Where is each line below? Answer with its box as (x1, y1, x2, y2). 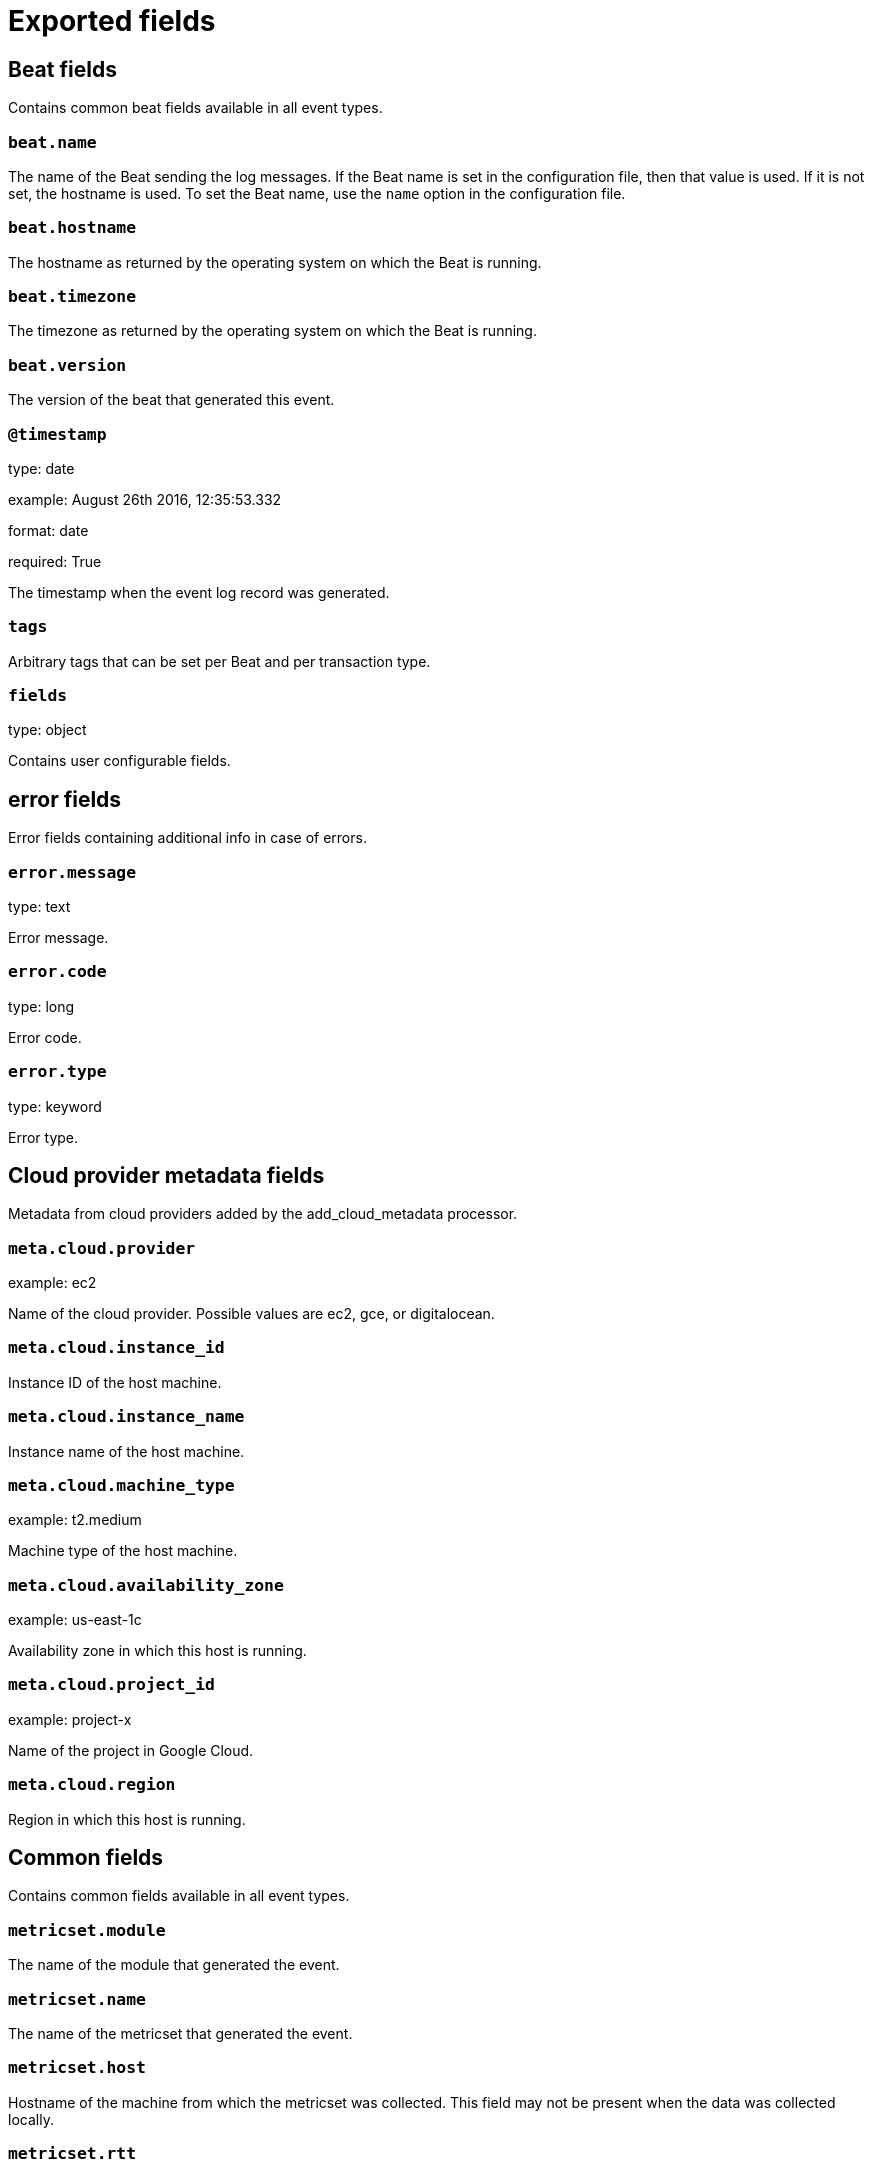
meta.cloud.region (8, 1775, 176, 1795)
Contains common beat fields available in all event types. (8, 99, 383, 117)
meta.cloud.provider (8, 1238, 196, 1258)
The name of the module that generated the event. (8, 1956, 340, 1974)
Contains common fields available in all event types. (8, 1887, 350, 1905)
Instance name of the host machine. (8, 1442, 245, 1460)
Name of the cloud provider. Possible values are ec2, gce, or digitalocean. (8, 1305, 495, 1323)
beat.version (8, 355, 127, 375)
